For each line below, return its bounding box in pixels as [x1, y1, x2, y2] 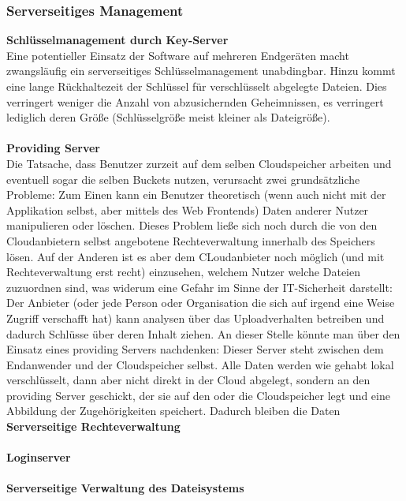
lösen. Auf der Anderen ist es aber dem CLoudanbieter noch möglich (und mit [6, 248, 385, 264]
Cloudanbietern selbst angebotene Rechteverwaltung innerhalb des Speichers [6, 232, 375, 249]
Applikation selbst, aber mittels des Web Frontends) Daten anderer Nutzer [6, 201, 369, 218]
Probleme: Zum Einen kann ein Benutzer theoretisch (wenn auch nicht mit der [6, 186, 386, 203]
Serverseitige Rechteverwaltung [6, 418, 181, 435]
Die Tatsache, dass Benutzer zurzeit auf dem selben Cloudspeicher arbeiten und [6, 155, 392, 171]
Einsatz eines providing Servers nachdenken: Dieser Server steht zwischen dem [6, 341, 384, 357]
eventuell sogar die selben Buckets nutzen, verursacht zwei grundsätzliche [6, 170, 360, 187]
